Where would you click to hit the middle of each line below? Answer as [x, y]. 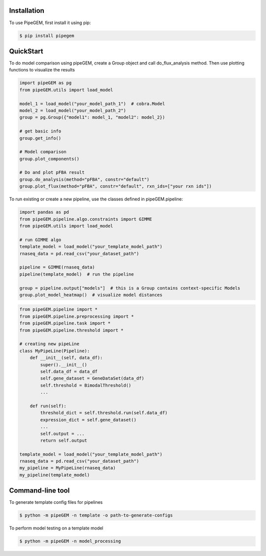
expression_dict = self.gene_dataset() [88, 420]
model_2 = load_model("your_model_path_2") [73, 110]
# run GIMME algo [40, 240]
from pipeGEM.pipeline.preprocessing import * [77, 316]
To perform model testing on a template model [56, 528]
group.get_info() [40, 138]
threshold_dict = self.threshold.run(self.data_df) [104, 413]
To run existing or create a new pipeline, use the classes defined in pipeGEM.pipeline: [96, 199]
